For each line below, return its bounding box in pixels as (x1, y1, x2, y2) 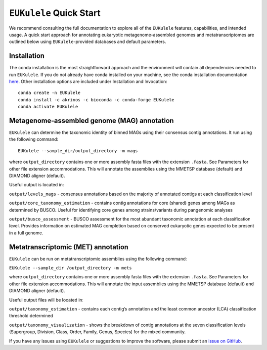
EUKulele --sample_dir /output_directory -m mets (9, 265, 132, 271)
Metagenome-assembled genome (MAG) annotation (9, 117, 174, 125)
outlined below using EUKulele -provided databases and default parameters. (9, 39, 167, 44)
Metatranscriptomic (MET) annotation (9, 243, 129, 251)
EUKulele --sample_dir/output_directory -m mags (18, 148, 138, 153)
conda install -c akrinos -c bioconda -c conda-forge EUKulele (18, 97, 175, 102)
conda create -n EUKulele (18, 90, 81, 96)
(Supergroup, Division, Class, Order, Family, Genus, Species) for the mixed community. (9, 329, 186, 335)
